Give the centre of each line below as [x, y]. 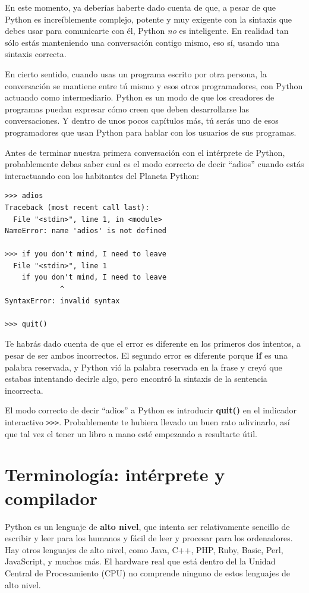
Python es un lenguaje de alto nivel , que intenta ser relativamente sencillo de [147, 526]
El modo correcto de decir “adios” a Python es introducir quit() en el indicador [151, 410]
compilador [51, 498]
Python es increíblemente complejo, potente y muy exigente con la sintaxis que [149, 19]
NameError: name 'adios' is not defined [86, 231]
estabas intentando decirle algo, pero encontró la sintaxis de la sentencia [136, 379]
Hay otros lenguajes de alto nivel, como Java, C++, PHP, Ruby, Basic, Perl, [144, 549]
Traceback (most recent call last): [77, 207]
